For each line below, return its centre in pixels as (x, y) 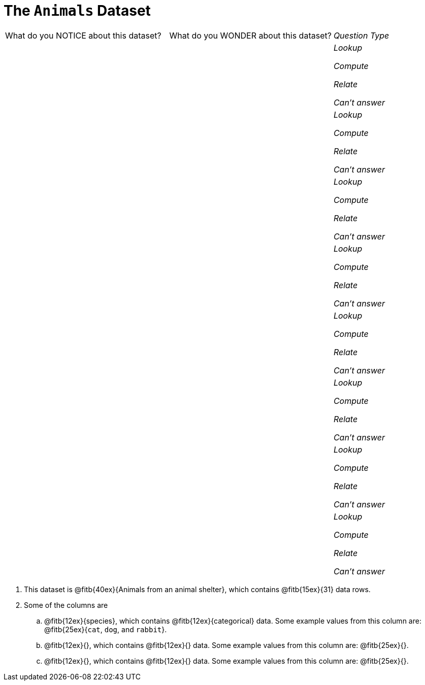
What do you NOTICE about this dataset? (83, 35)
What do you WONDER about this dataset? (250, 35)
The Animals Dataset (77, 11)
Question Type (361, 35)
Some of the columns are (66, 605)
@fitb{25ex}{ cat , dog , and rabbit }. (106, 629)
